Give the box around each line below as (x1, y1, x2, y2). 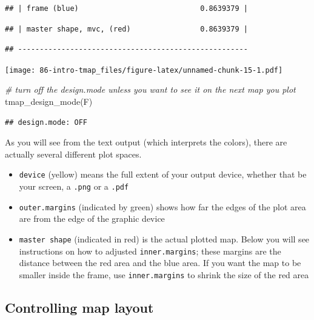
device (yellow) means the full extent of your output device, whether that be (19, 168, 307, 181)
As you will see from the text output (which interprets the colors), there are (5, 136, 287, 148)
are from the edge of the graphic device (19, 212, 165, 225)
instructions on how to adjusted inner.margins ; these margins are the (19, 244, 281, 257)
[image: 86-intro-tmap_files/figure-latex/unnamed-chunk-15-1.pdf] (5, 65, 283, 75)
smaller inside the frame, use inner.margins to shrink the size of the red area (19, 268, 309, 281)
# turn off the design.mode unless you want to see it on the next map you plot (5, 83, 296, 96)
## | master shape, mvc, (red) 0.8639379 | (5, 24, 248, 33)
